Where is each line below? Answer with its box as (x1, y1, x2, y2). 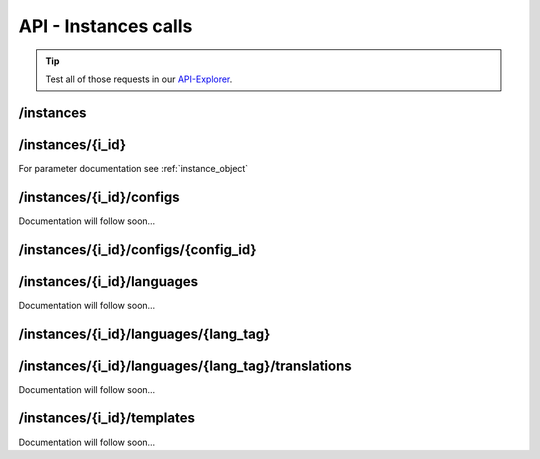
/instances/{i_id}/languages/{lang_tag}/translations (18, 357, 352, 374)
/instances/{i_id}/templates (18, 410, 195, 427)
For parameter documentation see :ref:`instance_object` (18, 162, 249, 174)
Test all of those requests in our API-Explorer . (45, 73, 233, 85)
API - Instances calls (18, 15, 193, 37)
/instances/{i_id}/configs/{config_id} (18, 241, 257, 258)
